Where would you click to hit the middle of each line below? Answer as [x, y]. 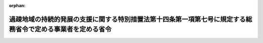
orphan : [17, 5]
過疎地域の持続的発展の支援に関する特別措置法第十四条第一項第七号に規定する [127, 19]
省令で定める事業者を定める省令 [63, 29]
